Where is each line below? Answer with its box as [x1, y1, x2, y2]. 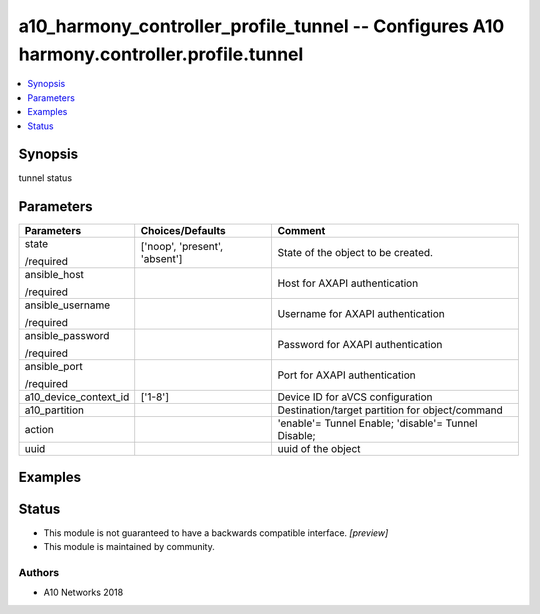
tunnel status [18, 172, 73, 184]
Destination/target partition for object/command [277, 403, 504, 417]
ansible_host [24, 268, 85, 282]
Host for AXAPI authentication [277, 276, 419, 290]
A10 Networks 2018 [43, 586, 124, 599]
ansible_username [24, 298, 111, 312]
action [24, 423, 55, 437]
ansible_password [24, 329, 110, 343]
